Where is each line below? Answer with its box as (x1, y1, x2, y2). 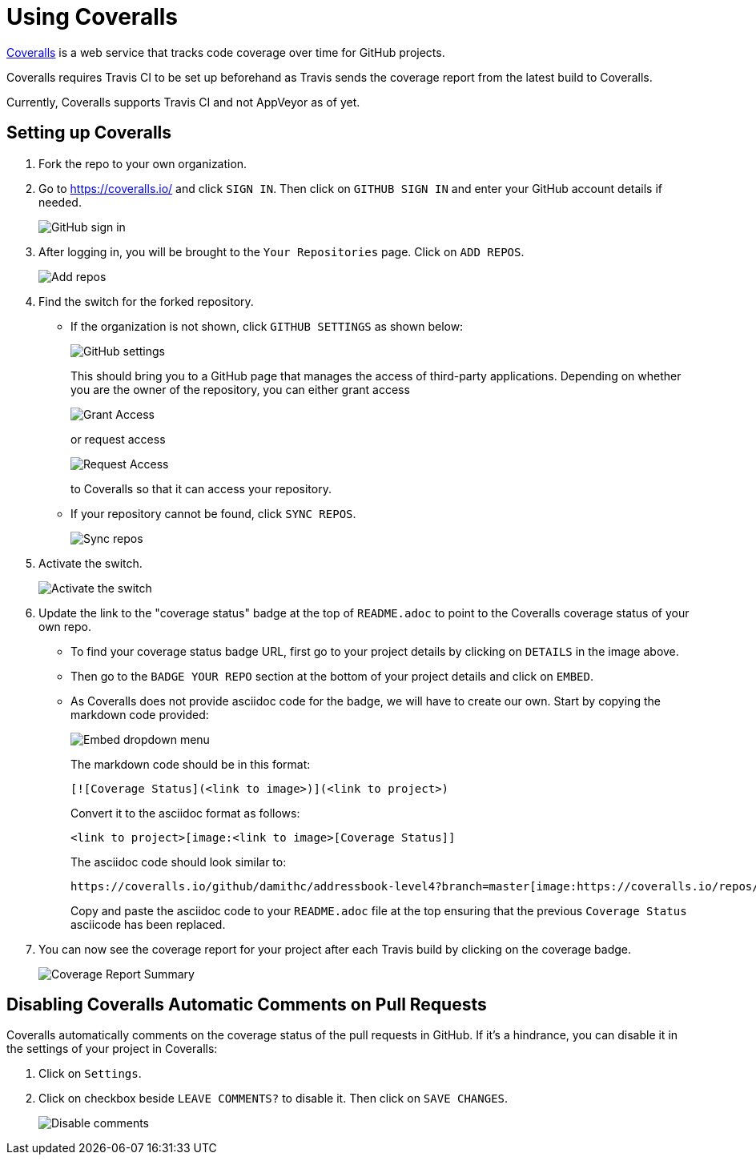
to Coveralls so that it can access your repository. (70, 481, 332, 496)
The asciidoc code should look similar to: (70, 854, 287, 869)
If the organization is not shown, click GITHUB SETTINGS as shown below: (70, 319, 464, 333)
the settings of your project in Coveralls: (6, 1042, 218, 1056)
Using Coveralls (6, 3, 178, 30)
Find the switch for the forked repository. (38, 294, 254, 308)
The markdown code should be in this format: (70, 757, 311, 771)
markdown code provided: (70, 707, 209, 721)
